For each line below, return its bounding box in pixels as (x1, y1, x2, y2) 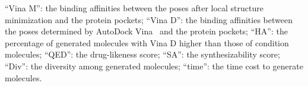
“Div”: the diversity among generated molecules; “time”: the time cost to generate (5, 59, 303, 72)
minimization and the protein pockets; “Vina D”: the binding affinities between (5, 13, 293, 26)
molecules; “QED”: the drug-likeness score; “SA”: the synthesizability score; (5, 48, 280, 60)
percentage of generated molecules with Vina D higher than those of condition (5, 36, 289, 49)
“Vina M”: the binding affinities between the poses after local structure (5, 2, 263, 14)
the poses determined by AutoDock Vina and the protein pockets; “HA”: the (5, 25, 288, 37)
